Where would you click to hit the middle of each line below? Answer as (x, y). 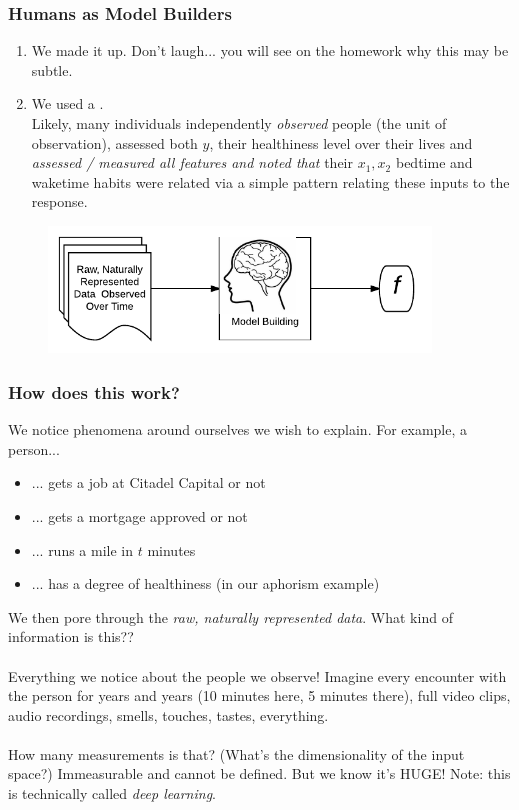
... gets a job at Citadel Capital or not (148, 482)
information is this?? (71, 636)
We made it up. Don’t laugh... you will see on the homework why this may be (270, 50)
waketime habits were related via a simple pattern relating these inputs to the (270, 181)
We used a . (67, 103)
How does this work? (94, 391)
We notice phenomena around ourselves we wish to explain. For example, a (238, 429)
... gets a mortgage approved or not (139, 515)
